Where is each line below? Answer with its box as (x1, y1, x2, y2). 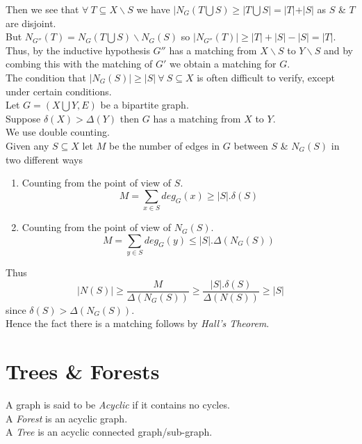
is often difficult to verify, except (197, 70, 336, 84)
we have (136, 2, 170, 16)
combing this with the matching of (6, 56, 153, 71)
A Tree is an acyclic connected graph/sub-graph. (6, 425, 213, 439)
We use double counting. (6, 125, 110, 139)
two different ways (6, 152, 83, 166)
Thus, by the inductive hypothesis (6, 42, 150, 57)
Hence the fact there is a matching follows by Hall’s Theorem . (6, 316, 270, 331)
